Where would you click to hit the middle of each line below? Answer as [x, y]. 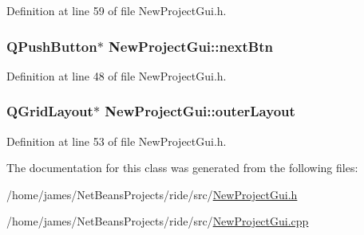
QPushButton [52, 46]
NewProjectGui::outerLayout [200, 111]
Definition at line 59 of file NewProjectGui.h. [117, 10]
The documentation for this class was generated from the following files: [182, 168]
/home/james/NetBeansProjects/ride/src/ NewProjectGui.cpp [158, 221]
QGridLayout [50, 111]
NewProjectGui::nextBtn [191, 46]
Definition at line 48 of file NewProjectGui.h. [117, 75]
